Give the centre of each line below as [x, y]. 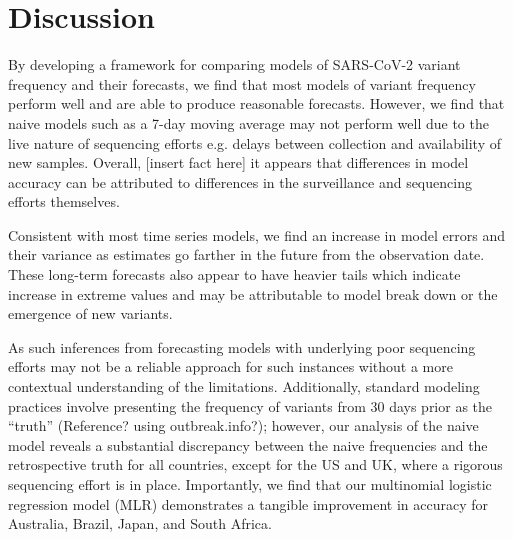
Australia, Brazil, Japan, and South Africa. [140, 523]
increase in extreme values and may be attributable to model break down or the [253, 293]
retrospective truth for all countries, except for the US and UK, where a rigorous [255, 464]
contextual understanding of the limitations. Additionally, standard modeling [244, 386]
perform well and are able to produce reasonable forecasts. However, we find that [256, 103]
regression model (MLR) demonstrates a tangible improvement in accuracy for [248, 503]
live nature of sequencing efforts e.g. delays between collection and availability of [255, 142]
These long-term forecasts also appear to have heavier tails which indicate [234, 274]
